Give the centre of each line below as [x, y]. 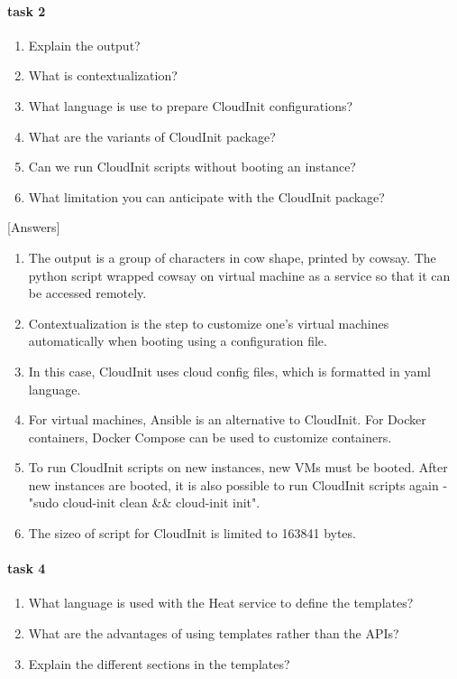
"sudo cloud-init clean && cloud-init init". [144, 502]
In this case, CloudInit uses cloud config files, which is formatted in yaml [229, 371]
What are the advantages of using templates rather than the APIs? [214, 633]
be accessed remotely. [87, 293]
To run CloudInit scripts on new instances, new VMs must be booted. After [238, 467]
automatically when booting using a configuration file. [178, 341]
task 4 [27, 568]
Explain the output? [84, 45]
